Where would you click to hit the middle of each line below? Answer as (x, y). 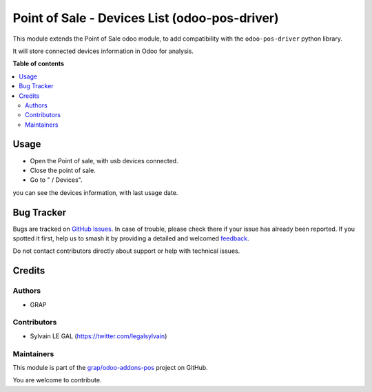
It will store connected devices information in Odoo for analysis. (103, 51)
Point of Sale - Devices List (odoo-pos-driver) (146, 18)
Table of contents (39, 64)
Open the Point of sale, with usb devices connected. (104, 161)
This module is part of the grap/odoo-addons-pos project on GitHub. (110, 367)
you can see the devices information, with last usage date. (95, 192)
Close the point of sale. (63, 170)
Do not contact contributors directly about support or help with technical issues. (126, 251)
